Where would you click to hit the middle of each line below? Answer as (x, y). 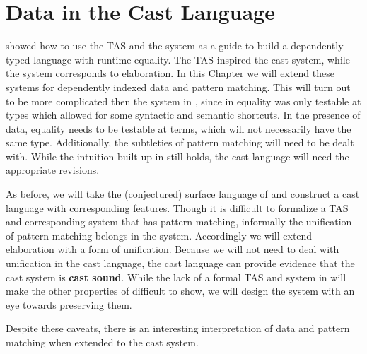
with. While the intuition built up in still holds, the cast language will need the (177, 156)
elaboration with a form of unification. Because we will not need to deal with (173, 249)
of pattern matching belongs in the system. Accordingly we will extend (159, 235)
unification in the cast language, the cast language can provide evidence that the (180, 263)
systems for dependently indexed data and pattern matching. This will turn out (178, 87)
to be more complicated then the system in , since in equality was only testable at (183, 101)
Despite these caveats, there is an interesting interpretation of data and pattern (178, 328)
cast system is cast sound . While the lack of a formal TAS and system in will (176, 277)
